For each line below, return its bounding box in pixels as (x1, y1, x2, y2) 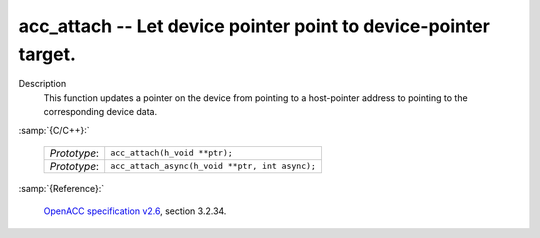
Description (18, 78, 67, 90)
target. (18, 43, 77, 65)
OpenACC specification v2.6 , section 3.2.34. (43, 205, 227, 217)
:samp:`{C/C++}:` (18, 124, 90, 136)
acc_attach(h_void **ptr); (110, 148, 234, 159)
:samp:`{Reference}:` (18, 182, 105, 194)
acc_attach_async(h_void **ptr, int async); (110, 161, 317, 172)
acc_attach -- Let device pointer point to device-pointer (18, 15, 490, 37)
